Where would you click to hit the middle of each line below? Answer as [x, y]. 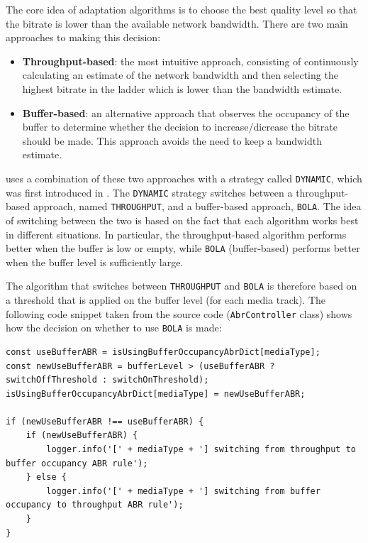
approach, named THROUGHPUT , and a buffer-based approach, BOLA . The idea [197, 206]
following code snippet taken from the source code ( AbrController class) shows [179, 313]
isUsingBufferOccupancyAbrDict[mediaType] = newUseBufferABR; [156, 394]
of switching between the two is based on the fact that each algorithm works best [182, 220]
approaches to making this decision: [83, 37]
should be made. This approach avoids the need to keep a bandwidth [172, 140]
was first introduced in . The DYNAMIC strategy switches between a [149, 192]
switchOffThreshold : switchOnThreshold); [107, 380]
